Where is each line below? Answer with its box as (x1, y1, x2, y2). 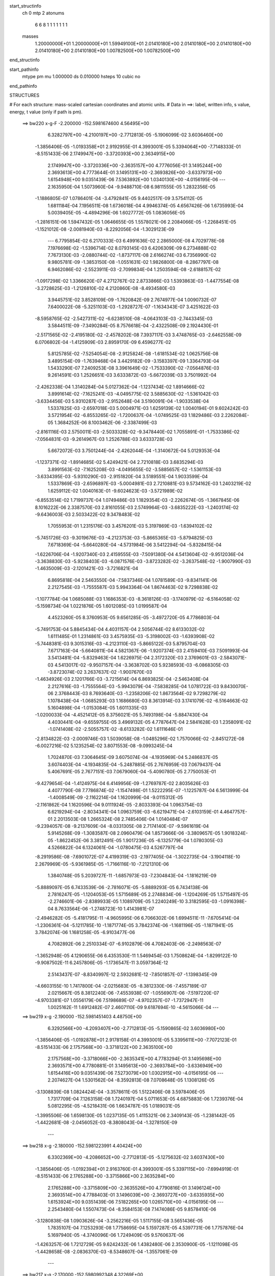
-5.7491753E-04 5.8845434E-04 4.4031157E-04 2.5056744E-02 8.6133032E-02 (35, 626, 205, 632)
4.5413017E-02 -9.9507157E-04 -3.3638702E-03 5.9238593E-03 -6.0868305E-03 (54, 661, 229, 668)
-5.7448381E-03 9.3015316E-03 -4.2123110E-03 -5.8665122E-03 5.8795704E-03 (35, 641, 206, 647)
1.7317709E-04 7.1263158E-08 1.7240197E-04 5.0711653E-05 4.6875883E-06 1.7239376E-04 (47, 1096, 243, 1102)
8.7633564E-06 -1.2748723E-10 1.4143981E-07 (54, 905, 155, 912)
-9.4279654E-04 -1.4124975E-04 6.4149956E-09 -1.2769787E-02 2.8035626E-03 (35, 780, 209, 786)
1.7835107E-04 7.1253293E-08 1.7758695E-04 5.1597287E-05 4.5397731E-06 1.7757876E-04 (47, 1225, 244, 1231)
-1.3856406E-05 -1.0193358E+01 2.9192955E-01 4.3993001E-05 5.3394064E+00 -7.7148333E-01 (35, 143, 241, 150)
